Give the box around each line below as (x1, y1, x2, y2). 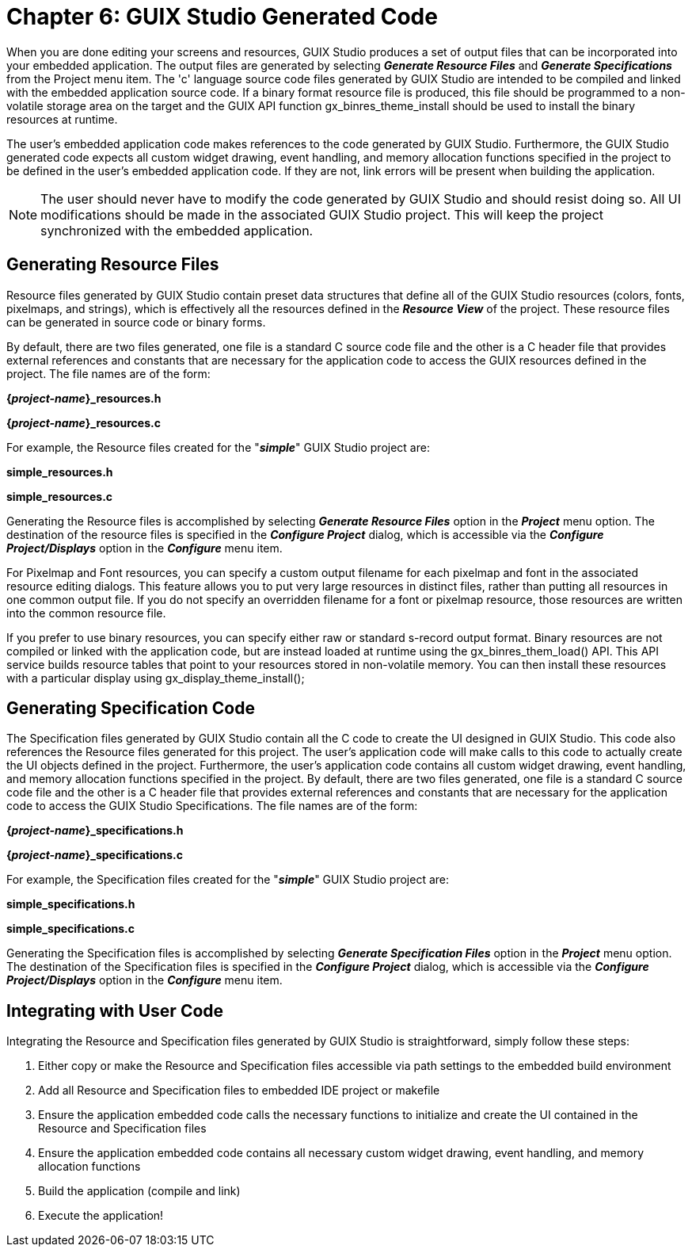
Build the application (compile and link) (38, 1184, 241, 1198)
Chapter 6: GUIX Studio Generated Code (6, 3, 438, 30)
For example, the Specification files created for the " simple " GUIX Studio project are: (6, 873, 450, 887)
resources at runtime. (6, 112, 118, 126)
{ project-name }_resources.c (6, 415, 161, 430)
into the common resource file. (6, 605, 166, 620)
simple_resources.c (6, 489, 113, 503)
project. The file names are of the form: (6, 366, 211, 380)
